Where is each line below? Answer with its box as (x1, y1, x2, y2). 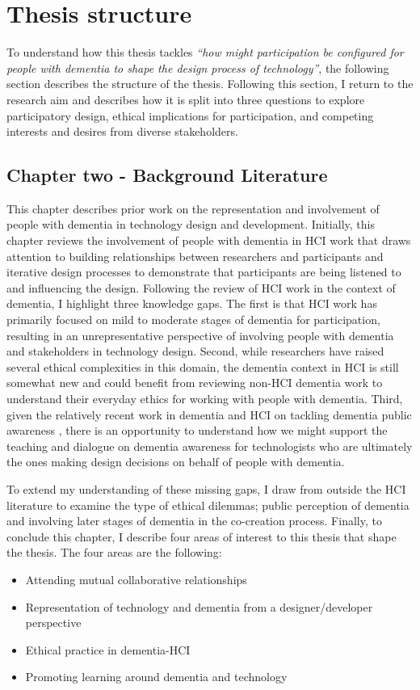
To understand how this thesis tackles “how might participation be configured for (6, 44, 404, 61)
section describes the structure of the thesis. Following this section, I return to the (6, 75, 414, 92)
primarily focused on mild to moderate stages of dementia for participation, (6, 311, 380, 328)
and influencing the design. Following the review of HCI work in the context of (6, 279, 396, 296)
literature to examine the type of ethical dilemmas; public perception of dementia (6, 496, 409, 513)
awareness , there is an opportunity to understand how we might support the (6, 422, 388, 439)
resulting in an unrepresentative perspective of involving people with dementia (6, 326, 394, 343)
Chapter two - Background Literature (6, 162, 328, 187)
